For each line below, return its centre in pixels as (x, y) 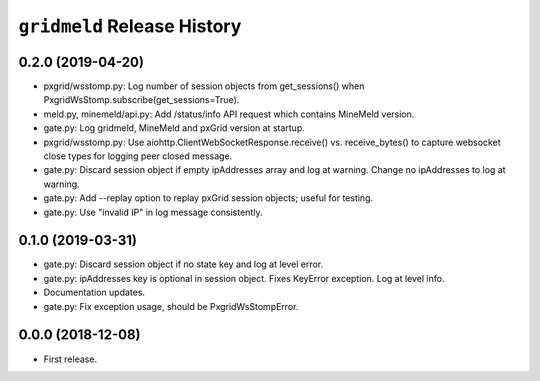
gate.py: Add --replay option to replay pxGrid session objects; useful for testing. (208, 198)
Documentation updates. (94, 292)
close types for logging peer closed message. (138, 156)
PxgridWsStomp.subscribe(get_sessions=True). (141, 100)
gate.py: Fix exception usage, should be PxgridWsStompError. (171, 306)
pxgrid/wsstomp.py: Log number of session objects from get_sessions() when (204, 86)
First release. (70, 359)
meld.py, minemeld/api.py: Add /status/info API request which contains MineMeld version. (229, 114)
